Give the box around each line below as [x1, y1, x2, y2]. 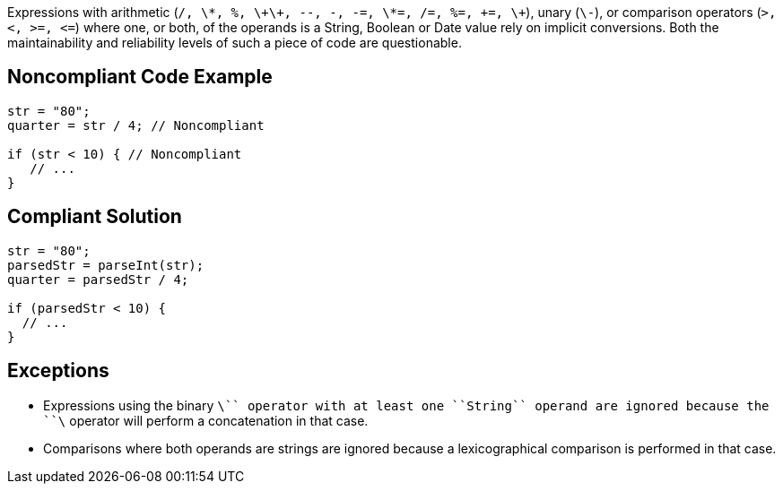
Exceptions [7, 359, 109, 383]
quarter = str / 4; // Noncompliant [7, 117, 265, 133]
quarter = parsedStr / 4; [7, 271, 189, 287]
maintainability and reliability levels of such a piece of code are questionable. [7, 35, 462, 50]
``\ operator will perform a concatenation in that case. [43, 412, 369, 428]
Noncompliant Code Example [7, 65, 273, 89]
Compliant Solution [7, 205, 182, 228]
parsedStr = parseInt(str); [7, 257, 204, 272]
